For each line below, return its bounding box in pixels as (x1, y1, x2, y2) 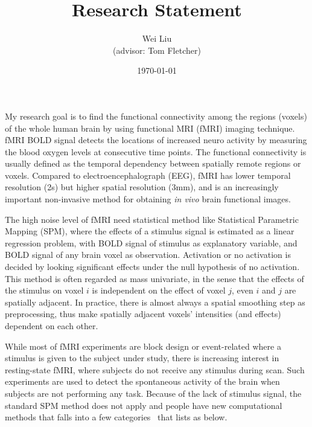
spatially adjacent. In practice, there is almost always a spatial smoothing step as (5, 295, 305, 308)
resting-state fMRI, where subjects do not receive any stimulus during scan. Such (5, 363, 305, 376)
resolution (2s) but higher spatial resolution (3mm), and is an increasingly (5, 181, 279, 193)
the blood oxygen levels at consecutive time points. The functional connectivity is (5, 145, 307, 158)
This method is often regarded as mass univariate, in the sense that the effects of (5, 272, 304, 284)
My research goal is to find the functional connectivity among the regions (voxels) (5, 109, 307, 122)
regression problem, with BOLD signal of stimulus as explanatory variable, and (5, 236, 298, 249)
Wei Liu (142, 32, 172, 45)
